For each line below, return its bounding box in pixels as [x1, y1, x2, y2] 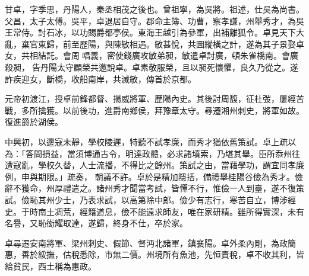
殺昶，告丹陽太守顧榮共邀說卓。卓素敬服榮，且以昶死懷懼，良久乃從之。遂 [5, 60, 298, 73]
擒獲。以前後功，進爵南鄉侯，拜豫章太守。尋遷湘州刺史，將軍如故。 [37, 104, 304, 116]
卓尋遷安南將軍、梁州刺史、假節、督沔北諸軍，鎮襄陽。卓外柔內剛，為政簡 [5, 236, 296, 249]
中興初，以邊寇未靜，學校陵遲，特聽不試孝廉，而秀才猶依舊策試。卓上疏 [5, 135, 288, 147]
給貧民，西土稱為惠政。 [5, 259, 96, 272]
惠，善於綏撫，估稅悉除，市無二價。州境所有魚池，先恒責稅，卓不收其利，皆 [5, 248, 304, 261]
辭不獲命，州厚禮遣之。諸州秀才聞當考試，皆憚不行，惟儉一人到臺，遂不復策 [5, 182, 304, 194]
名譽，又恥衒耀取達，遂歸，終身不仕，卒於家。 [5, 217, 188, 229]
